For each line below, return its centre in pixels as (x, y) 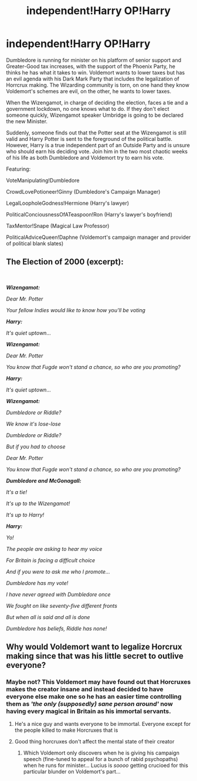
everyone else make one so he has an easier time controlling (94, 697)
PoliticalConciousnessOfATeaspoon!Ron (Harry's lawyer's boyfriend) (89, 214)
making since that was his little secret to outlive (95, 656)
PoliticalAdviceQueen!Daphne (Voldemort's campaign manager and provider (98, 237)
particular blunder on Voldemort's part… (72, 772)
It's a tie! (17, 492)
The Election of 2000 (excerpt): (65, 262)
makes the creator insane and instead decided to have (85, 689)
